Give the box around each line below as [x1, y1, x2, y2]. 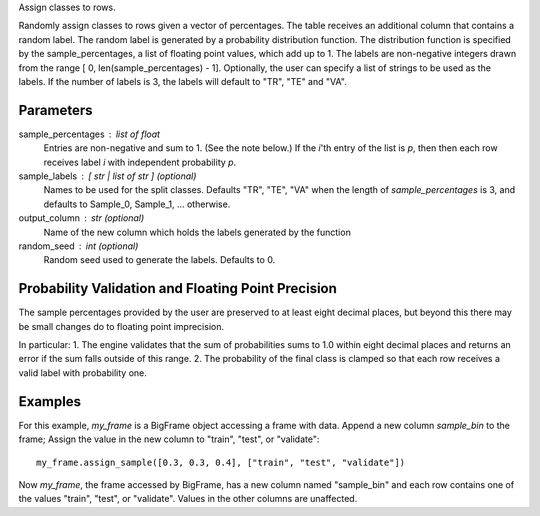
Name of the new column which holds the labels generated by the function [43, 226, 352, 238]
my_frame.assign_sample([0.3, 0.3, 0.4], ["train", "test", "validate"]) [36, 456, 406, 468]
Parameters [18, 101, 93, 119]
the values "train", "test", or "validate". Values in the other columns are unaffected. [18, 493, 358, 505]
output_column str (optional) [18, 212, 145, 224]
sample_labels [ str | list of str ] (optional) [18, 170, 197, 182]
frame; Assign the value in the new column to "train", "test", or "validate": [18, 433, 320, 445]
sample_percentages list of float [18, 128, 160, 140]
